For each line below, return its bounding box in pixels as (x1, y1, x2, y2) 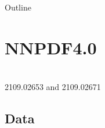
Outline (5, 1, 31, 13)
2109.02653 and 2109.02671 (5, 81, 101, 93)
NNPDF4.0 (5, 35, 97, 59)
